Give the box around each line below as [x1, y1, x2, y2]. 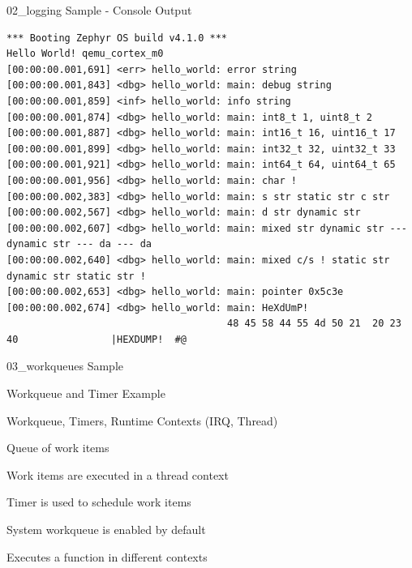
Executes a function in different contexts [6, 548, 208, 565]
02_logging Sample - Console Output [6, 2, 192, 18]
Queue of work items [6, 439, 109, 456]
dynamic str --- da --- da [6, 238, 152, 250]
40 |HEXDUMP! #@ [6, 333, 187, 345]
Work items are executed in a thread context [6, 466, 229, 483]
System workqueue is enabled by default [6, 521, 206, 538]
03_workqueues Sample [6, 357, 124, 374]
